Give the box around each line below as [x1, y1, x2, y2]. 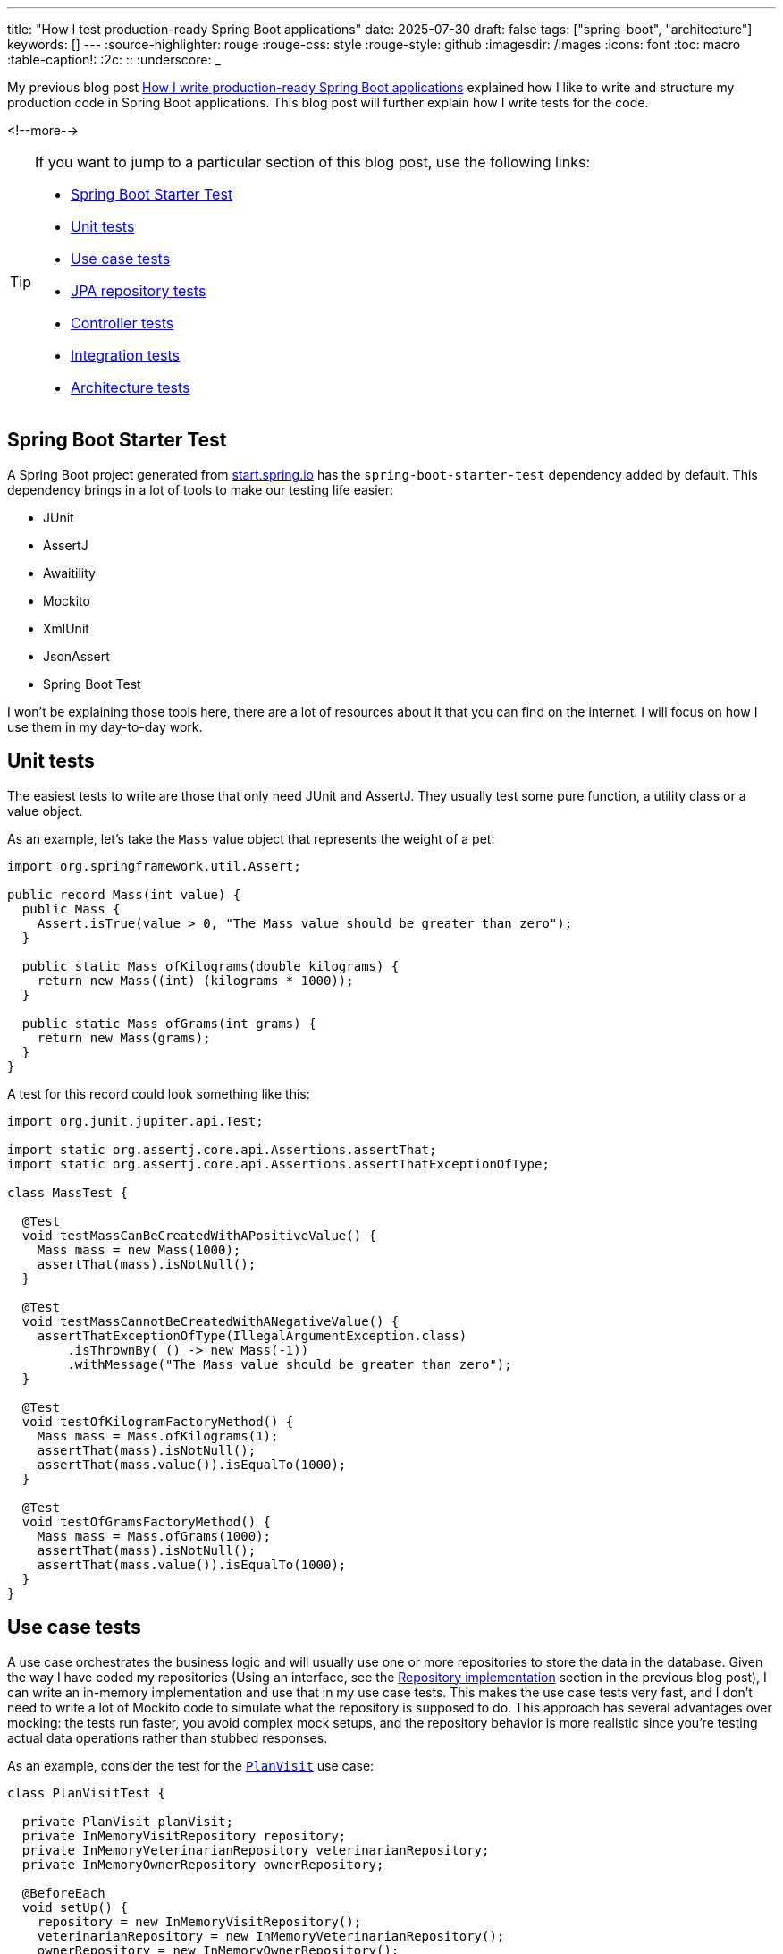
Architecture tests [71, 378, 190, 396]
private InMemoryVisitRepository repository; [21, 1828, 347, 1843]
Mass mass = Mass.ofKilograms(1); [37, 1428, 279, 1443]
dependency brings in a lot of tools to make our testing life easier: [7, 481, 394, 497]
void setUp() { [21, 1899, 128, 1915]
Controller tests [71, 314, 174, 332]
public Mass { [21, 901, 121, 916]
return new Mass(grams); [37, 1030, 211, 1045]
